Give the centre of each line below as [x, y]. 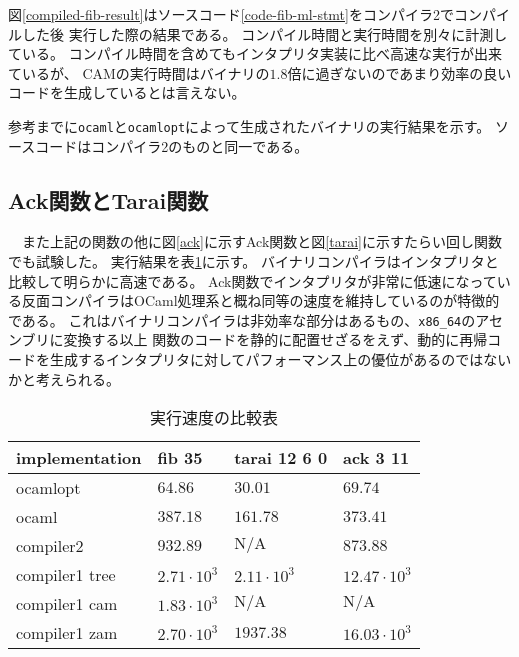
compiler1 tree [66, 575]
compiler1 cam [67, 604]
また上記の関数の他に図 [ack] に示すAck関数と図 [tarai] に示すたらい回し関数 [261, 241]
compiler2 [50, 546]
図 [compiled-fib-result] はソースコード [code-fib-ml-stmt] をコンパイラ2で [231, 14]
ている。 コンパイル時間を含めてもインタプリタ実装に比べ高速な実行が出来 [255, 53]
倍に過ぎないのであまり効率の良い [399, 72]
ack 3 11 [376, 458]
